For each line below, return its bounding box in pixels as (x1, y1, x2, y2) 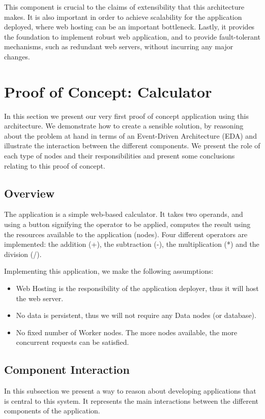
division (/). (4, 248, 42, 259)
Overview (4, 185, 55, 201)
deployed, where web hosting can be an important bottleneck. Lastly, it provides (4, 21, 255, 32)
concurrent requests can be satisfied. (16, 337, 129, 347)
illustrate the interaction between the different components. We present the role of (4, 140, 260, 151)
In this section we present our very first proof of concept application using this (4, 110, 249, 121)
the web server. (16, 293, 64, 303)
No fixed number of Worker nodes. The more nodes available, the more (16, 327, 238, 337)
